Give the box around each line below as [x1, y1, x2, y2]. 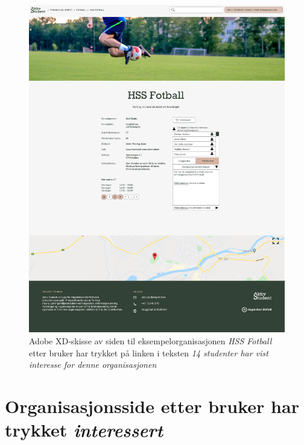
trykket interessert [5, 417, 163, 443]
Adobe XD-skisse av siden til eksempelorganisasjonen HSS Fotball [29, 334, 272, 347]
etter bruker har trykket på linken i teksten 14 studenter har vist [29, 346, 268, 359]
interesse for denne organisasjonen [29, 358, 157, 371]
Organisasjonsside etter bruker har [5, 393, 299, 418]
